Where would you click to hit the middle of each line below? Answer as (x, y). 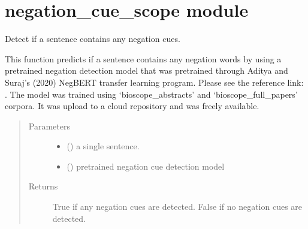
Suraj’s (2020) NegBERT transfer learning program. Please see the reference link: (154, 82)
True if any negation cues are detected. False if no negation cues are (177, 207)
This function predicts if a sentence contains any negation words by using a (143, 58)
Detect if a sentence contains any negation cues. (93, 39)
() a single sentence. (103, 146)
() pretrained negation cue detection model (146, 166)
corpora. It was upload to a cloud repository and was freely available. (132, 106)
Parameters (49, 126)
